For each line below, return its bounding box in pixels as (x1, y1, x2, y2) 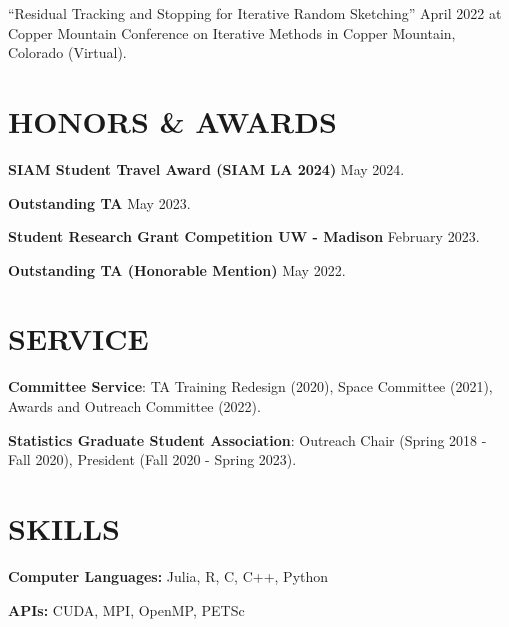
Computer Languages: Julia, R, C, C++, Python (8, 565, 329, 586)
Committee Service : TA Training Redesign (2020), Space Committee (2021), (8, 376, 493, 397)
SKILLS (8, 507, 120, 548)
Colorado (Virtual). (8, 42, 127, 63)
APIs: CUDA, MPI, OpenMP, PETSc (8, 599, 245, 620)
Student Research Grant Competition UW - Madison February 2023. (8, 226, 480, 247)
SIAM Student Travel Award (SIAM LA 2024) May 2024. (8, 158, 405, 179)
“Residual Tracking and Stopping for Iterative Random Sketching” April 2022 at (8, 3, 502, 23)
